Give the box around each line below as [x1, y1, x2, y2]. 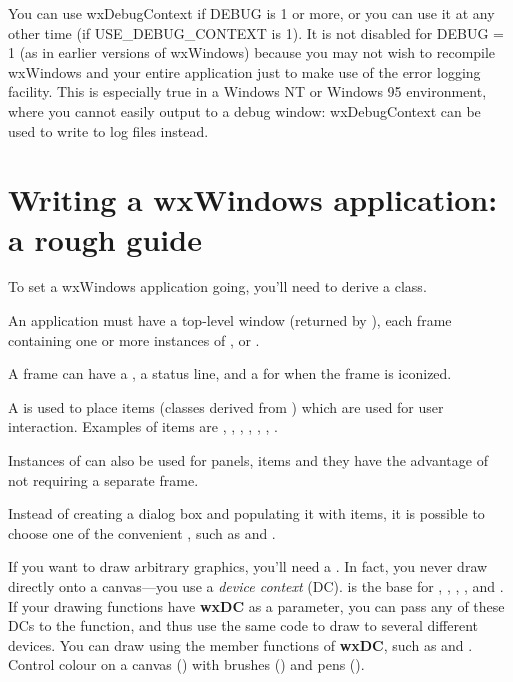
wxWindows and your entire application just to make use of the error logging [8, 61, 481, 82]
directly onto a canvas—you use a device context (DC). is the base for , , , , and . [8, 576, 504, 596]
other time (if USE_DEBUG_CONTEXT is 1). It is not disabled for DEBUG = [8, 22, 504, 43]
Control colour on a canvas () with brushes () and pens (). [8, 654, 365, 675]
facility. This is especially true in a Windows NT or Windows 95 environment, [8, 81, 487, 102]
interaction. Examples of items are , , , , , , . [8, 416, 278, 437]
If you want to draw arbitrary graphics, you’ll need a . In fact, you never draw [8, 556, 488, 577]
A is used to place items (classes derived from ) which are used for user [8, 396, 444, 417]
